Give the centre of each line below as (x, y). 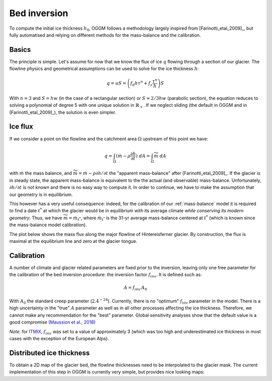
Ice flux (21, 127)
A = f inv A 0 (135, 288)
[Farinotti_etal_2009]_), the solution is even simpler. (63, 112)
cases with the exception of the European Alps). (59, 338)
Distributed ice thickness (50, 353)
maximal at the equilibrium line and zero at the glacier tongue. (73, 241)
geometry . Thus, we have (36, 218)
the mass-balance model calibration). (48, 225)
